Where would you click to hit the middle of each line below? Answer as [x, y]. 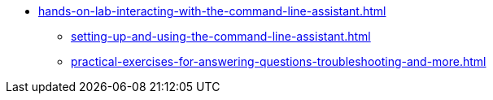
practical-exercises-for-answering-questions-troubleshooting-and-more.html [279, 61]
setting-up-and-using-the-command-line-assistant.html [221, 36]
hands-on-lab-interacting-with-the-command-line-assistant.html [212, 11]
